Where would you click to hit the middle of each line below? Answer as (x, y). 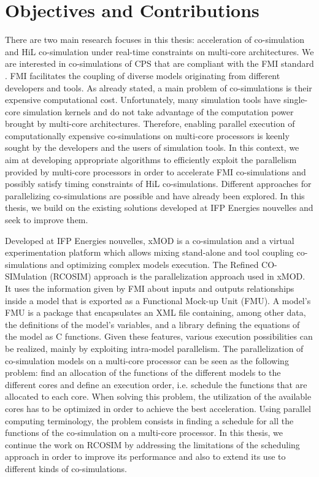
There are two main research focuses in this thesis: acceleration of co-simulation (155, 40)
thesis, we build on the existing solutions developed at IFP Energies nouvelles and (159, 208)
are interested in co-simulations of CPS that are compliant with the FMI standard (159, 63)
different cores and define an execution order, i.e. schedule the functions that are (156, 384)
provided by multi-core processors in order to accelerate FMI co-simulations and (156, 171)
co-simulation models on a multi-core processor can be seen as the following (147, 360)
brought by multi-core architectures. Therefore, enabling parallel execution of (150, 124)
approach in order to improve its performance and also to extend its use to (145, 456)
